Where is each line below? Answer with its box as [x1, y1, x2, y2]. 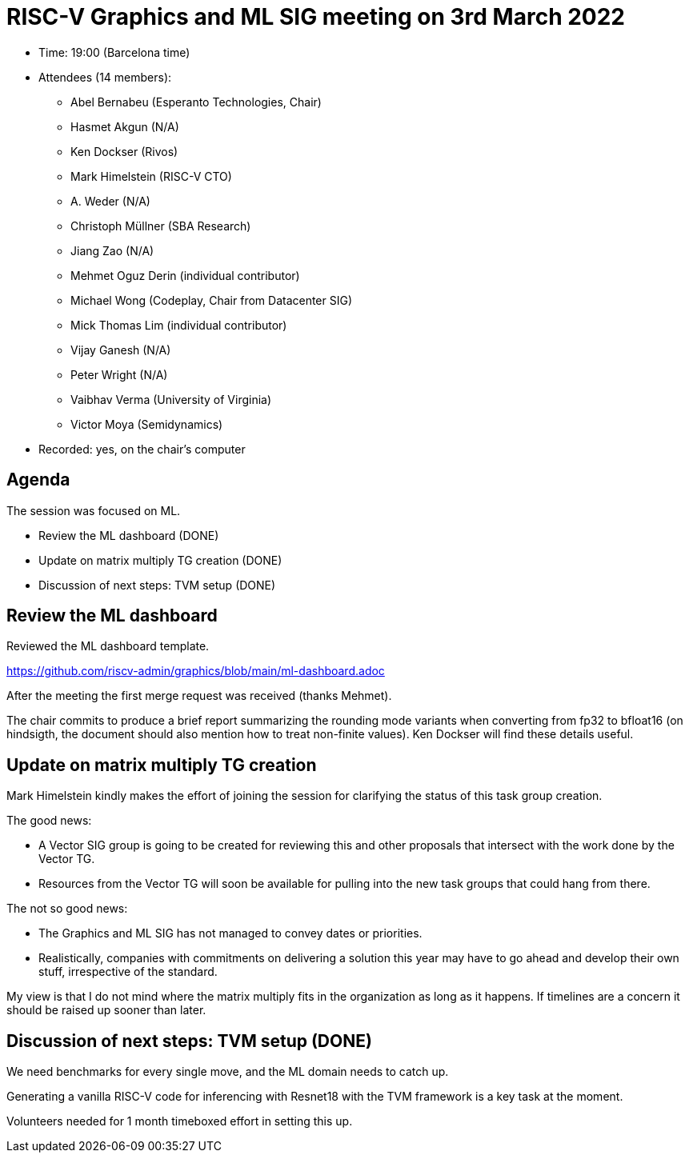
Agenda [6, 470, 70, 490]
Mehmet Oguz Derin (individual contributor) [70, 268, 300, 282]
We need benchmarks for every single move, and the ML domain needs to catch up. [6, 1065, 449, 1079]
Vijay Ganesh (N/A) [70, 342, 171, 357]
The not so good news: [6, 901, 128, 916]
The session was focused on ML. [6, 503, 181, 518]
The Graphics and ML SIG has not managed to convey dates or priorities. [38, 926, 423, 941]
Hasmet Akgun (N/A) [70, 119, 179, 134]
